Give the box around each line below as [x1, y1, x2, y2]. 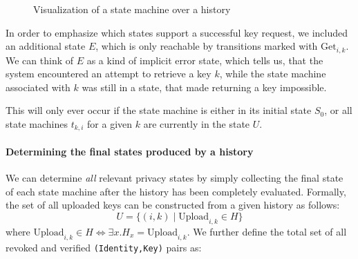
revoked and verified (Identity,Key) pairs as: [6, 240, 202, 254]
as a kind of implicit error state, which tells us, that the [86, 52, 323, 67]
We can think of [6, 52, 74, 67]
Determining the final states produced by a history [6, 144, 254, 159]
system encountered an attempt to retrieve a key [6, 66, 211, 81]
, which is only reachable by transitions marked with [95, 39, 318, 53]
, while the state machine [219, 66, 326, 81]
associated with [6, 79, 70, 94]
